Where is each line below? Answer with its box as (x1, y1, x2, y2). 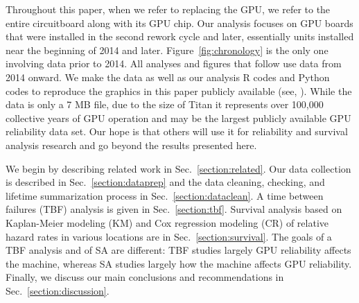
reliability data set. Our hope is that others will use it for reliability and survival (6, 124, 348, 139)
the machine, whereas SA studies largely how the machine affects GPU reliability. (6, 256, 352, 270)
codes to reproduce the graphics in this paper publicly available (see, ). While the (6, 83, 352, 98)
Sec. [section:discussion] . (6, 283, 110, 297)
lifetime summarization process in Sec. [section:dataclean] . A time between (6, 188, 324, 202)
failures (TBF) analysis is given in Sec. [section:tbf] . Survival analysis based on (6, 202, 342, 216)
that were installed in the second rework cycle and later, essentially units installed (6, 29, 354, 44)
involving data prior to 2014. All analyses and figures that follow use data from (6, 56, 342, 71)
